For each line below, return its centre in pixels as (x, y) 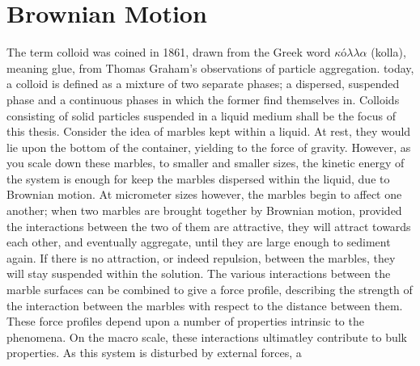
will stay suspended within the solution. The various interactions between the (199, 273)
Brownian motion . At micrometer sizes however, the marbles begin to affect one (204, 194)
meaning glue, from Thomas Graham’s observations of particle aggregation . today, (210, 67)
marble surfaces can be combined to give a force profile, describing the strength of (210, 290)
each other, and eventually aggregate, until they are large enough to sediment (199, 242)
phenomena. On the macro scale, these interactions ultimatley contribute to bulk (207, 337)
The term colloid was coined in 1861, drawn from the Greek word (169, 52)
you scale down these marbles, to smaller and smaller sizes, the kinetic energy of (206, 163)
